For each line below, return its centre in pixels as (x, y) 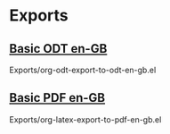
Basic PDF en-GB (57, 98)
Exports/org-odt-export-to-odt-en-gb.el (83, 70)
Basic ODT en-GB (58, 49)
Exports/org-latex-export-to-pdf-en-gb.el (85, 119)
